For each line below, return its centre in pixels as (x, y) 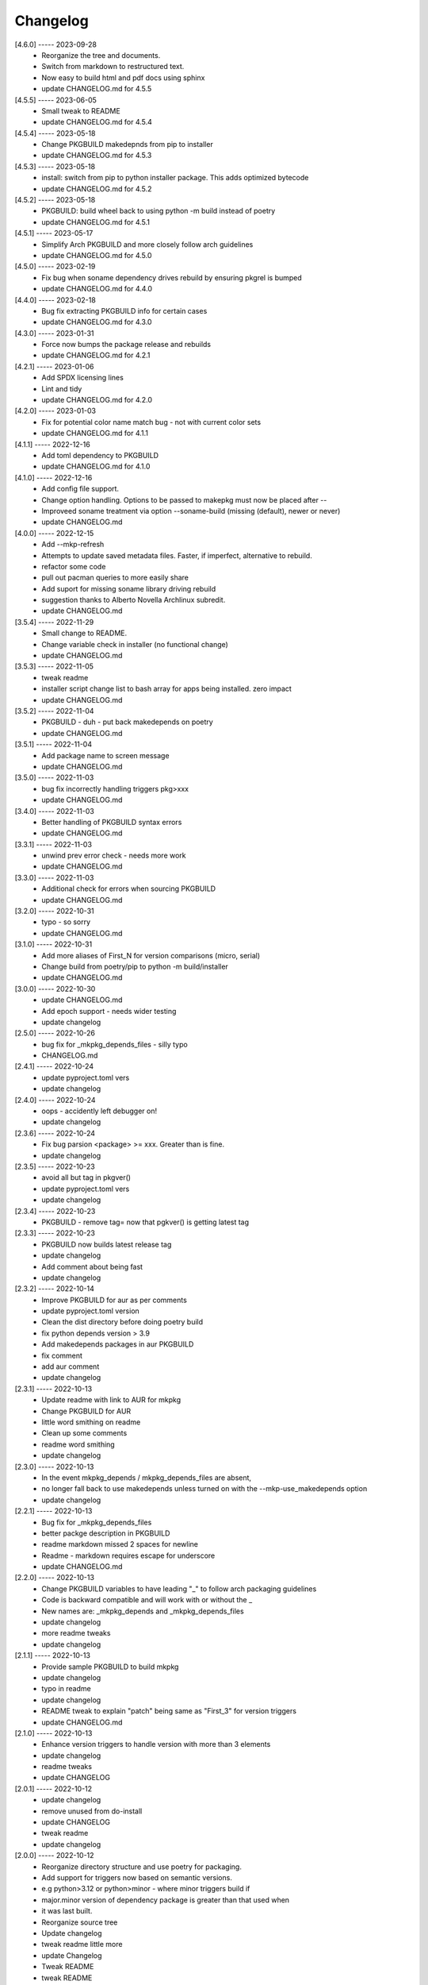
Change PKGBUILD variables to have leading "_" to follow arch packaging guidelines (179, 1589)
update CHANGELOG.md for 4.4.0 (97, 289)
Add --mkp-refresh (73, 545)
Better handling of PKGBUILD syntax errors (112, 822)
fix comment (62, 1355)
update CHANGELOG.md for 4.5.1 (96, 222)
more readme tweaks (76, 1633)
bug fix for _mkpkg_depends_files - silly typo (115, 1044)
